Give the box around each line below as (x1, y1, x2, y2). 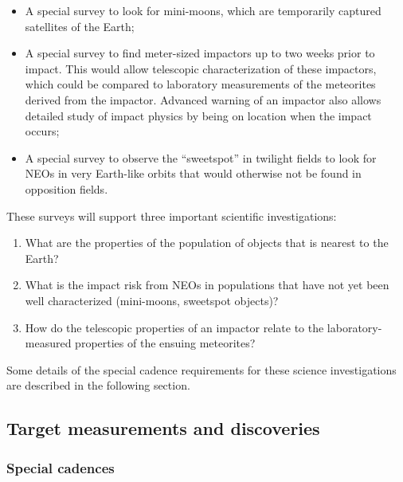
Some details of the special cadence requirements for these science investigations (6, 361, 397, 378)
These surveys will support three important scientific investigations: (6, 207, 337, 224)
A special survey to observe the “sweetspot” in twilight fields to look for (25, 149, 377, 166)
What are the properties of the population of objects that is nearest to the (25, 234, 389, 251)
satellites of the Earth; (25, 18, 135, 34)
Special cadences (6, 457, 115, 477)
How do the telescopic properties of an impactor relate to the (25, 319, 324, 335)
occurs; (25, 123, 60, 139)
